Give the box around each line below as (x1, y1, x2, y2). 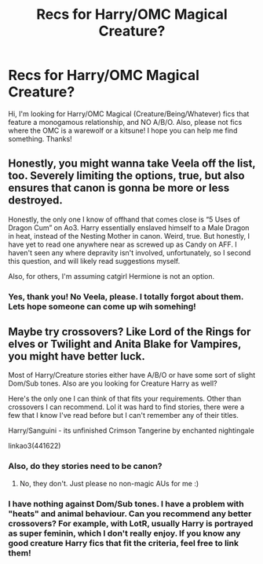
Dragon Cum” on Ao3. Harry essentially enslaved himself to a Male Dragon (8, 222, 250, 233)
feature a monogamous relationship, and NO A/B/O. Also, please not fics (8, 117, 243, 126)
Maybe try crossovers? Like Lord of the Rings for (8, 325, 251, 339)
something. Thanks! (8, 134, 72, 143)
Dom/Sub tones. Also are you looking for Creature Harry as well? (8, 379, 217, 388)
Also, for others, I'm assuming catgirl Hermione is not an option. (8, 271, 215, 280)
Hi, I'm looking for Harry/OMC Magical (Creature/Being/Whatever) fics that (8, 108, 250, 119)
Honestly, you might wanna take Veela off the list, (8, 157, 256, 170)
